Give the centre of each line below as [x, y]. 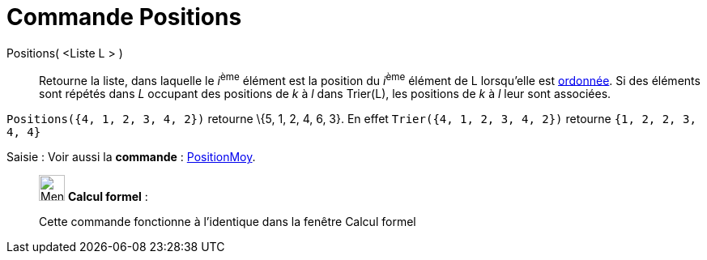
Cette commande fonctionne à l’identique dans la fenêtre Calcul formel [228, 222]
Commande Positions [124, 17]
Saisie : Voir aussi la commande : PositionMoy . [131, 157]
